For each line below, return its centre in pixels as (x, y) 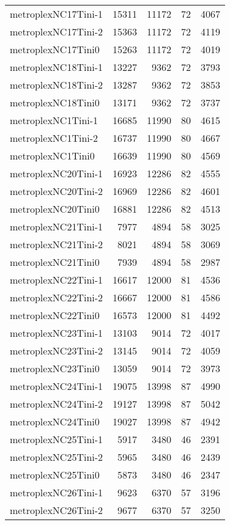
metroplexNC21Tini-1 (57, 226)
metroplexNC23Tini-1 (57, 333)
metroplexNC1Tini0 (52, 156)
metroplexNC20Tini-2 (57, 191)
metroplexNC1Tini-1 (54, 120)
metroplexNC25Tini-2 (57, 457)
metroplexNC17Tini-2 (57, 31)
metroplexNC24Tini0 (55, 421)
